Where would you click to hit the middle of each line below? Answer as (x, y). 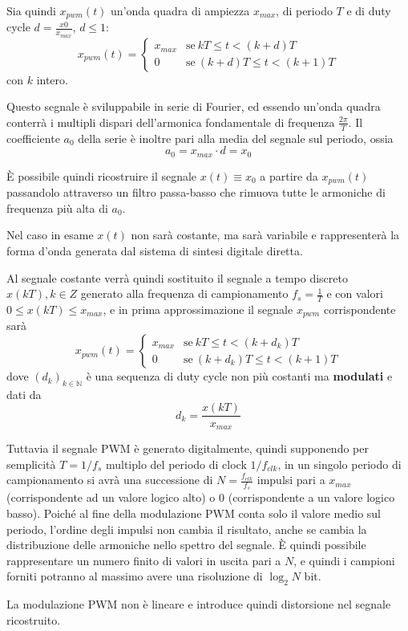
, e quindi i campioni (344, 560)
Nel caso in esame (50, 235)
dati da (24, 394)
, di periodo (304, 10)
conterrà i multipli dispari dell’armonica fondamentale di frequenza (171, 122)
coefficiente (33, 138)
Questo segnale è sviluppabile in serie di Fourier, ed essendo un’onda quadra (194, 106)
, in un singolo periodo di (339, 464)
